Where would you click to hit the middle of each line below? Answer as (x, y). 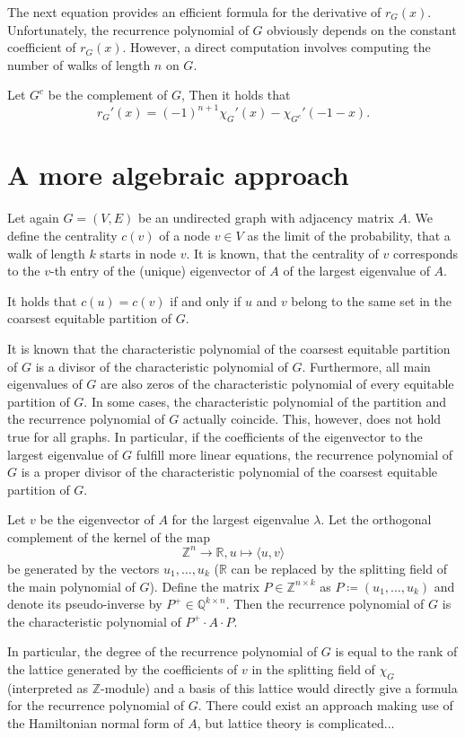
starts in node (138, 253)
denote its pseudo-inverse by (85, 604)
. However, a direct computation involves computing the (276, 47)
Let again (33, 218)
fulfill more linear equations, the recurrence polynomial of (294, 454)
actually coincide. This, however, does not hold (312, 419)
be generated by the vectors (83, 568)
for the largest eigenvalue (241, 519)
